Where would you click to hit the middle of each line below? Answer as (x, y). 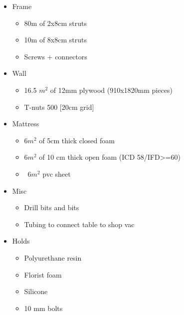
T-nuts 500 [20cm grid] (59, 107)
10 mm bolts (43, 308)
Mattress (26, 124)
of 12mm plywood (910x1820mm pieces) (111, 90)
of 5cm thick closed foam (77, 140)
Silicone (36, 291)
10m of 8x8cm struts (55, 40)
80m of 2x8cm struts (55, 23)
